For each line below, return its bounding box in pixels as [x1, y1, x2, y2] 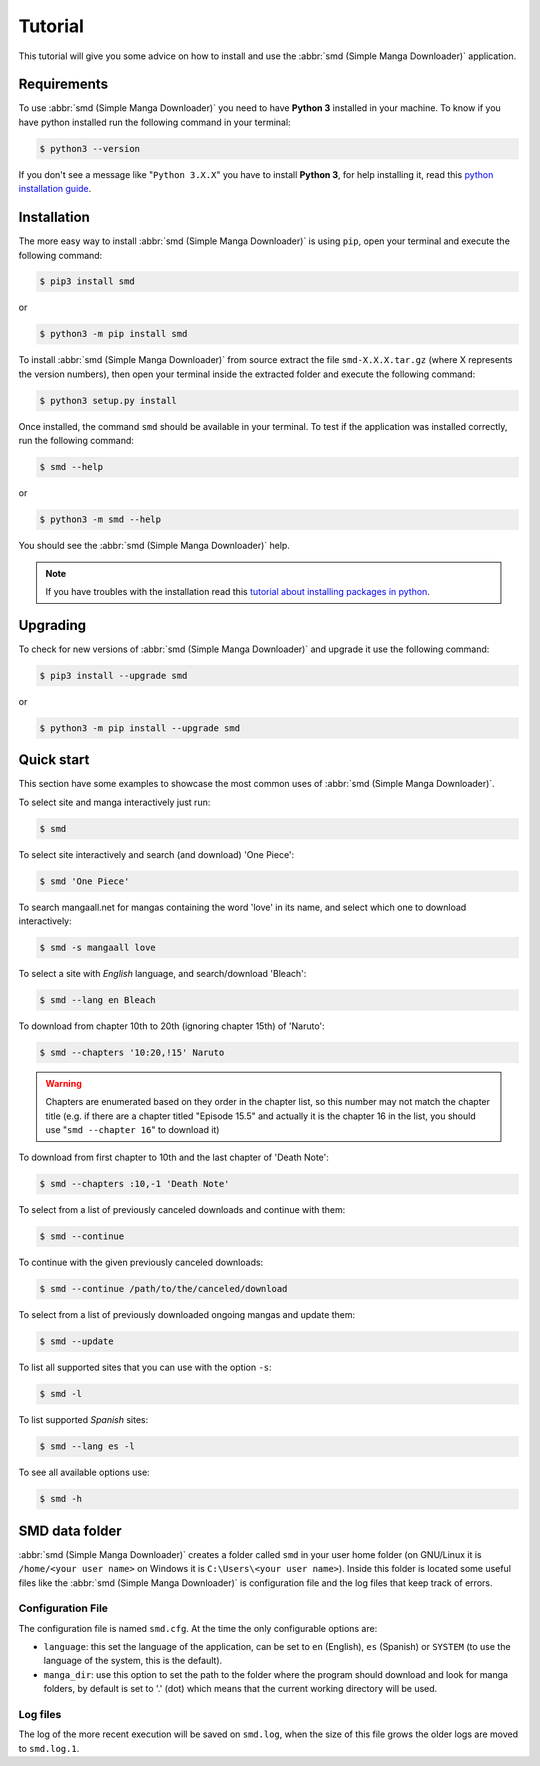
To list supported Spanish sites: [18, 1414, 149, 1426]
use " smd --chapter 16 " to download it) [45, 1124, 220, 1136]
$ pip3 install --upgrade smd [39, 670, 188, 681]
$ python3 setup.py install [39, 395, 177, 406]
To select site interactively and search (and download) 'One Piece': [18, 848, 295, 860]
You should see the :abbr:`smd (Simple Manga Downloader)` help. [18, 540, 290, 552]
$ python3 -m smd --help [39, 514, 162, 525]
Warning [45, 1077, 82, 1089]
